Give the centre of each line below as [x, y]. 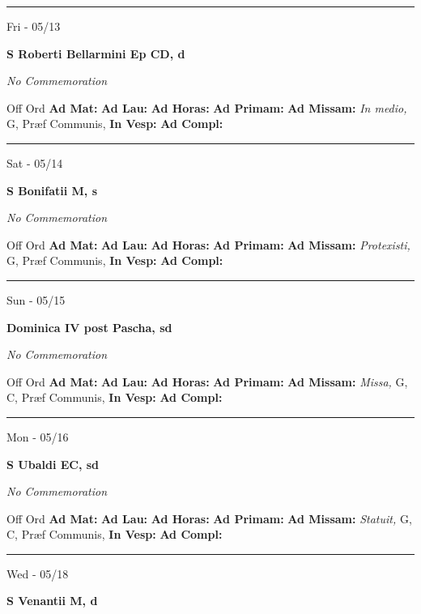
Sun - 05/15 [36, 299]
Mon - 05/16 [38, 436]
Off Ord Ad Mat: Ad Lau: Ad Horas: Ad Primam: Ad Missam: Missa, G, [207, 381]
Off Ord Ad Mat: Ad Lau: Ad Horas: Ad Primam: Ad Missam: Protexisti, [208, 244]
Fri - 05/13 [34, 26]
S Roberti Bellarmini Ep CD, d [96, 53]
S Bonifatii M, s [52, 190]
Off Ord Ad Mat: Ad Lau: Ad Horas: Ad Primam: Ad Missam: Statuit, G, [209, 518]
